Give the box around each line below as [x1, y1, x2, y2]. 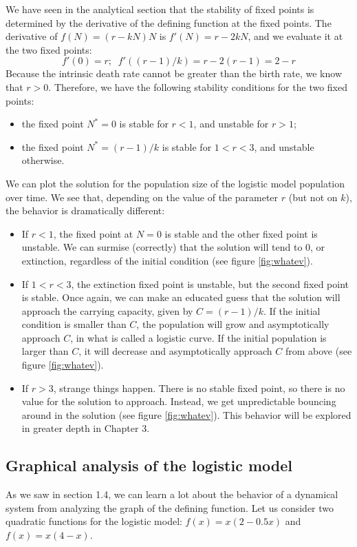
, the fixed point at [53, 226, 133, 240]
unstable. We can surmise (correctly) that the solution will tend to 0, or [21, 240, 325, 254]
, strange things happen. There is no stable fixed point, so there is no [53, 380, 345, 395]
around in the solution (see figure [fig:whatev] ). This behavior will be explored [21, 407, 351, 422]
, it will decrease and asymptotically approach [78, 344, 272, 358]
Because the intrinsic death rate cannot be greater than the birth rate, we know [6, 66, 343, 81]
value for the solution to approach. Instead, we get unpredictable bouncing [21, 394, 336, 409]
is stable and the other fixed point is [164, 226, 318, 240]
